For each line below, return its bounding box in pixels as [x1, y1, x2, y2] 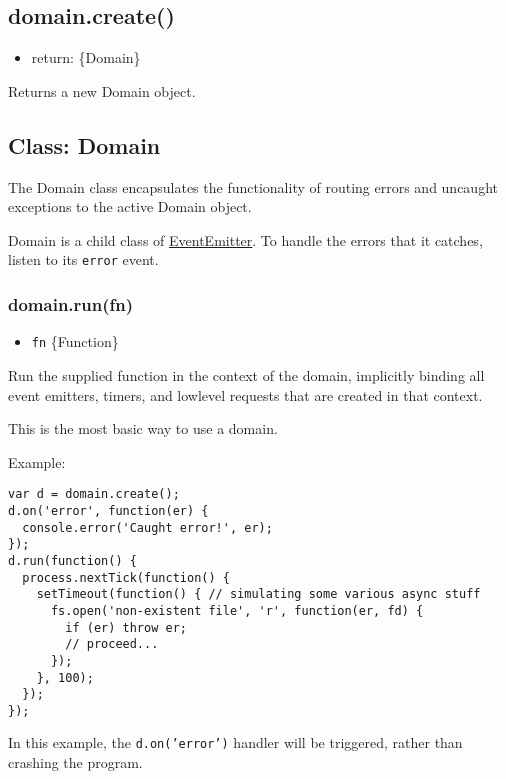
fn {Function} [31, 331, 119, 352]
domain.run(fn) [8, 291, 134, 316]
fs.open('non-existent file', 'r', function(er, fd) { [50, 603, 424, 618]
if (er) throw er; [65, 620, 187, 635]
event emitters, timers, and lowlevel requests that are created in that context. [8, 384, 483, 405]
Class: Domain [8, 129, 161, 160]
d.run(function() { [8, 553, 137, 568]
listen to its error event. [8, 249, 159, 270]
